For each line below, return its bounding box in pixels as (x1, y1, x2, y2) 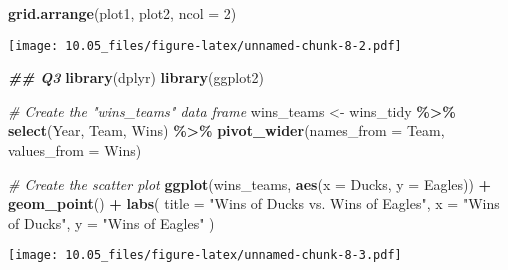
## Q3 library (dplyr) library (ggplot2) (8, 67, 265, 88)
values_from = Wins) (8, 140, 142, 161)
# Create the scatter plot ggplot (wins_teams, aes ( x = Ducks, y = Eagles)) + (8, 173, 492, 194)
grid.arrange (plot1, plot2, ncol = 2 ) (8, 3, 237, 23)
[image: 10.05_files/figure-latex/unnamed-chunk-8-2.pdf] (8, 38, 402, 53)
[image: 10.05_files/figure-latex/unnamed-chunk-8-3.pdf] (8, 248, 402, 263)
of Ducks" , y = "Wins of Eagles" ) (8, 212, 215, 233)
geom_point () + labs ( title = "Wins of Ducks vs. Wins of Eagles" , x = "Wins (8, 193, 500, 214)
